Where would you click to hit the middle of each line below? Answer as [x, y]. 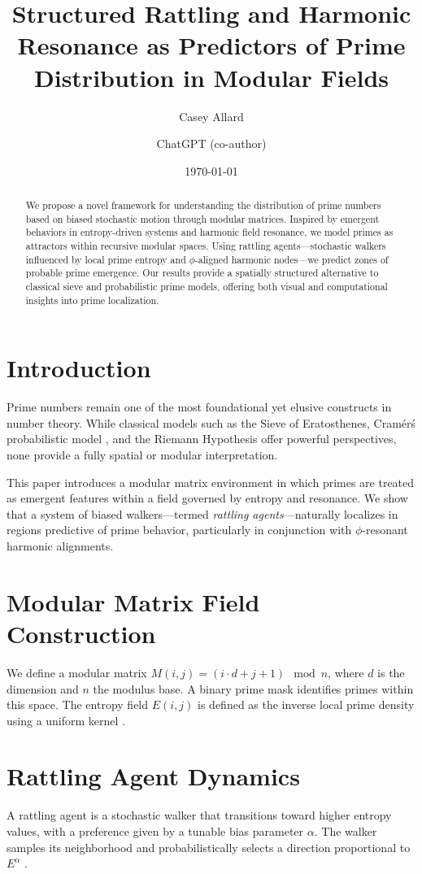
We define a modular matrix [77, 672]
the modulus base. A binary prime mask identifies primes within [253, 688]
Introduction [79, 368]
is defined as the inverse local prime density [306, 704]
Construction [81, 633]
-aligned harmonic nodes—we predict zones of [291, 259]
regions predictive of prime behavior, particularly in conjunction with [179, 530]
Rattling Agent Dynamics [153, 776]
